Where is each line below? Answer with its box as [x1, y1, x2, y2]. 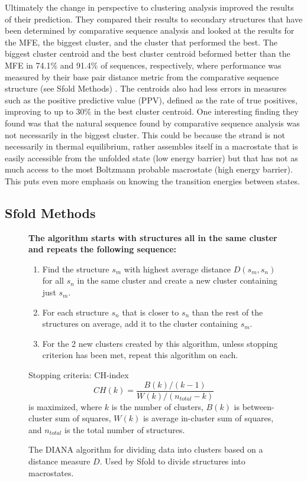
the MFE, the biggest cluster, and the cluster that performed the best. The [5, 35, 277, 48]
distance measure [28, 455, 91, 467]
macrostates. [28, 466, 74, 479]
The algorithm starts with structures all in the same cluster [28, 231, 277, 243]
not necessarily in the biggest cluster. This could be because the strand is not [5, 128, 285, 141]
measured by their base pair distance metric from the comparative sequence [5, 70, 279, 83]
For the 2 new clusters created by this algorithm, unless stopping [42, 337, 278, 349]
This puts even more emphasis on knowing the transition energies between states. [5, 174, 300, 187]
